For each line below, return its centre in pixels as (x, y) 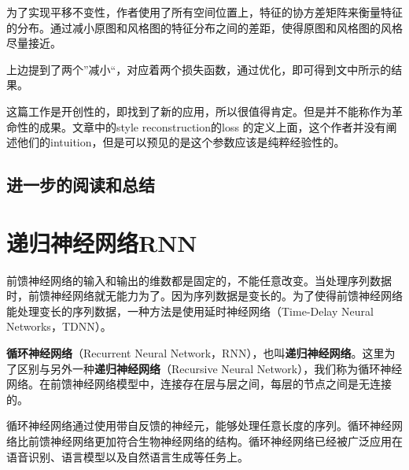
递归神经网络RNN (102, 242)
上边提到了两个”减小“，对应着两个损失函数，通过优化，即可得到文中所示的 (199, 69)
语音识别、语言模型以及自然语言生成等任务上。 (127, 456)
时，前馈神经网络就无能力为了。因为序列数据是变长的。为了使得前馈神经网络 (204, 296)
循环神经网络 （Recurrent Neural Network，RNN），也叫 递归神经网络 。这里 (195, 353)
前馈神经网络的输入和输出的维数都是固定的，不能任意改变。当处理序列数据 (199, 280)
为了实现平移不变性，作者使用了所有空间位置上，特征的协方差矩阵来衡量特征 (204, 12)
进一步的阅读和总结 (81, 185)
